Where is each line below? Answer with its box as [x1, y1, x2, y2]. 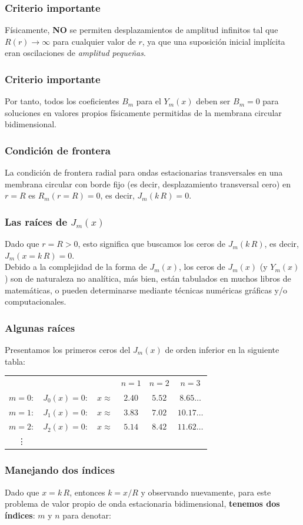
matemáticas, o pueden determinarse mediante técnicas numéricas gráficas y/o [5, 283, 287, 296]
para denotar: [62, 509, 111, 521]
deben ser [196, 95, 231, 107]
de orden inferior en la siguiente [165, 344, 279, 355]
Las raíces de [5, 214, 68, 229]
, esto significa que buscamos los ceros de [78, 237, 225, 250]
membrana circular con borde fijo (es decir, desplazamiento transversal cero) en [5, 177, 291, 190]
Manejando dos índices [5, 463, 115, 477]
